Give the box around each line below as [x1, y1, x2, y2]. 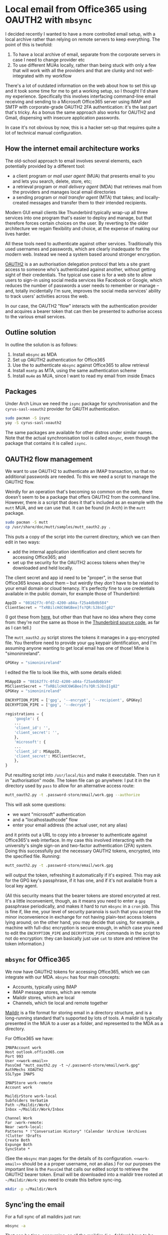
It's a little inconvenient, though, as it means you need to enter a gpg [5, 898, 145, 904]
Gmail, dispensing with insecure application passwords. [5, 114, 120, 120]
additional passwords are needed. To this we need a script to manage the [5, 473, 157, 479]
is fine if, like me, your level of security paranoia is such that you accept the [5, 908, 161, 915]
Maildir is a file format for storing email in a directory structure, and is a [5, 1009, 152, 1015]
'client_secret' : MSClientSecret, [14, 753, 86, 759]
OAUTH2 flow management [5, 455, 93, 463]
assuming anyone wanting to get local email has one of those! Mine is [5, 645, 149, 651]
